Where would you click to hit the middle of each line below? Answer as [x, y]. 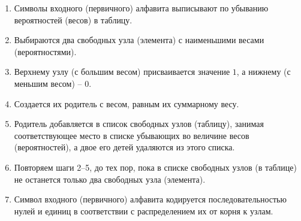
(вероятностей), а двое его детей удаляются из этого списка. [124, 147]
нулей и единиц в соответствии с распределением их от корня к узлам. [144, 211]
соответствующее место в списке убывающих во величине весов [132, 135]
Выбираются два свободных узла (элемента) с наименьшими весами [139, 40]
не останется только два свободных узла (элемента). [110, 179]
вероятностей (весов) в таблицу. [73, 19]
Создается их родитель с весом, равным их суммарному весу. [127, 103]
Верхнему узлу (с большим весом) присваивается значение [122, 72]
